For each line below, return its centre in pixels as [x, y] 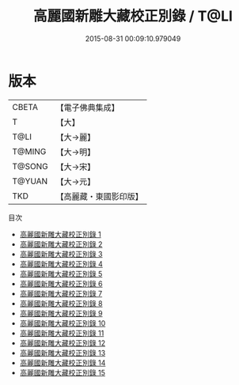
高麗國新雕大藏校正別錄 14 [63, 362]
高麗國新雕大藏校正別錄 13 [63, 353]
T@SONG [30, 166]
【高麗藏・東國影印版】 [100, 196]
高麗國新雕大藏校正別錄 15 [62, 372]
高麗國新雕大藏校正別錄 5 [61, 274]
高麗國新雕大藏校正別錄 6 [61, 283]
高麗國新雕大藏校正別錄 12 [62, 343]
